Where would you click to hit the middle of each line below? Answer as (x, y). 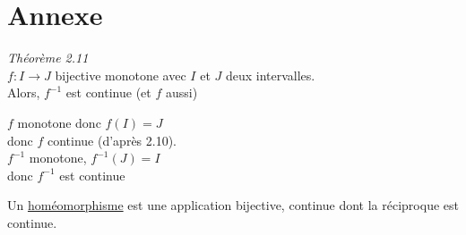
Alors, (24, 92)
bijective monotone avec (121, 75)
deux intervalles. (270, 75)
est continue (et (108, 92)
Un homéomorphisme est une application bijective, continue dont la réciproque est (233, 205)
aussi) (181, 92)
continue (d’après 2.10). (112, 140)
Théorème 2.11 (48, 58)
